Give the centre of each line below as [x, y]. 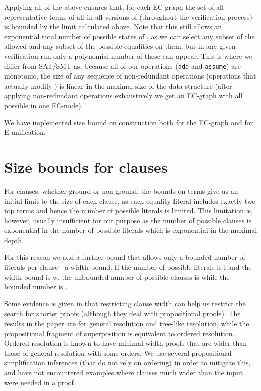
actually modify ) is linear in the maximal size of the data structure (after [118, 85]
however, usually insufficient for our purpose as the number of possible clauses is [128, 220]
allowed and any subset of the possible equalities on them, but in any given [120, 46]
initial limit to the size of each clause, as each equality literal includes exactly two [130, 201]
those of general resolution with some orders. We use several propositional [118, 353]
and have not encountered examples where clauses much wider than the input [124, 372]
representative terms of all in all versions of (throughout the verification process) [128, 16]
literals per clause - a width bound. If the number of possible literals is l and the [128, 267]
